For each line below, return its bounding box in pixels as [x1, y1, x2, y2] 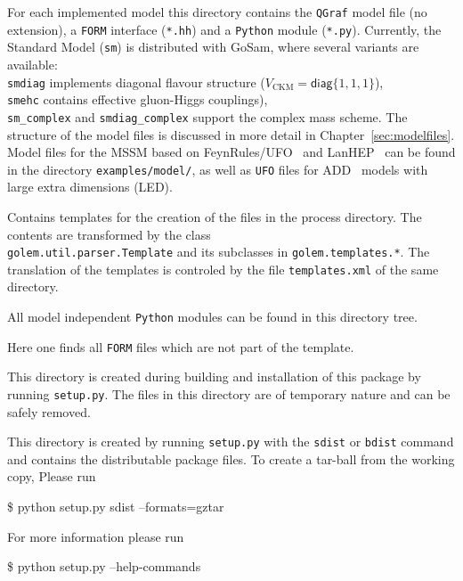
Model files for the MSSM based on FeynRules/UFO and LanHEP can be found [7, 143, 456, 161]
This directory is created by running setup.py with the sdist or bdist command [7, 432, 454, 451]
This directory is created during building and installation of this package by [7, 367, 421, 386]
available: [7, 54, 58, 73]
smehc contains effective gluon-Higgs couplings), [7, 90, 268, 109]
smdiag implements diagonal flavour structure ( [7, 72, 265, 91]
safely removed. [7, 402, 91, 421]
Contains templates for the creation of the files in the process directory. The [7, 207, 422, 225]
